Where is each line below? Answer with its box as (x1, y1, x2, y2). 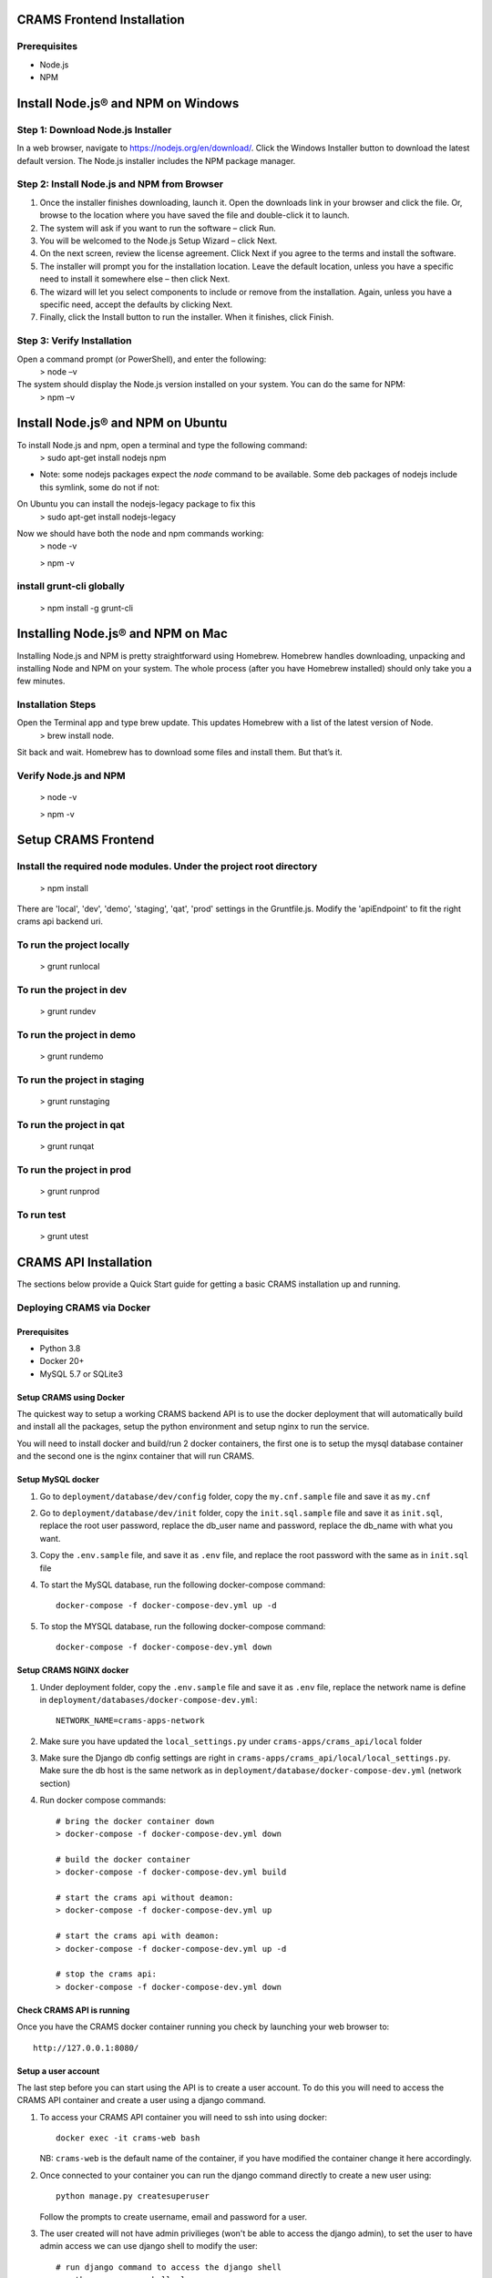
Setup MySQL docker (16, 1474, 99, 1485)
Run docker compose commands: (39, 1795, 167, 1806)
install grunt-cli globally (16, 580, 125, 592)
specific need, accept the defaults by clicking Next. (39, 299, 233, 310)
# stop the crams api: (56, 1969, 158, 1979)
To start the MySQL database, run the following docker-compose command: (39, 1579, 326, 1590)
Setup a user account (16, 2065, 100, 2077)
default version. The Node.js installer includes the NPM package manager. (16, 155, 296, 166)
